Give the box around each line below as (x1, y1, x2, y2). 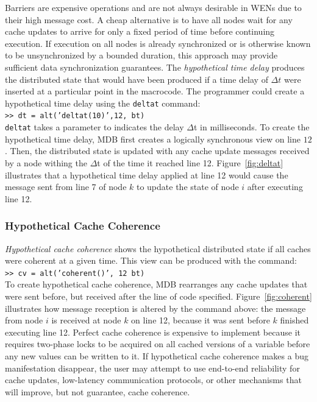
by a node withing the (5, 156, 87, 169)
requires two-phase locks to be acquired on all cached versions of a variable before (5, 337, 310, 350)
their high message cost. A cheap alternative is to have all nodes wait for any (5, 13, 293, 26)
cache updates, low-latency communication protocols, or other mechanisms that (5, 373, 302, 386)
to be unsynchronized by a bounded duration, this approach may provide (5, 49, 278, 62)
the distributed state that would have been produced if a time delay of (5, 72, 268, 85)
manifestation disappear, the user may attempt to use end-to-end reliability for (5, 361, 300, 374)
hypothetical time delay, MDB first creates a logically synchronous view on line (5, 132, 301, 145)
